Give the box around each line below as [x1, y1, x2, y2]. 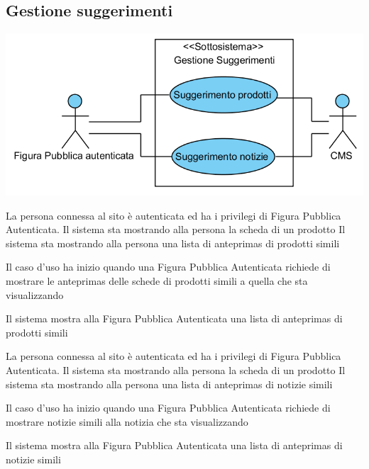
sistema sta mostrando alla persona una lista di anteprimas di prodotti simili [6, 235, 340, 250]
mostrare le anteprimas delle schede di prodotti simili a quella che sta [6, 273, 308, 288]
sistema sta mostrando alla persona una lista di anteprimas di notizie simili [6, 376, 333, 391]
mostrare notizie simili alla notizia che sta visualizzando [6, 414, 248, 429]
